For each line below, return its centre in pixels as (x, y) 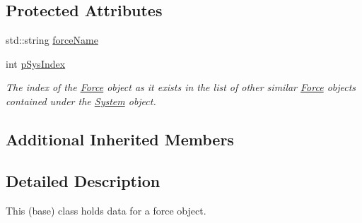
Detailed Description (83, 180)
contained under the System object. (81, 101)
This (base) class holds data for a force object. (106, 210)
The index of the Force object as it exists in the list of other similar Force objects (181, 87)
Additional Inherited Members (120, 139)
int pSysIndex (36, 63)
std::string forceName (52, 40)
